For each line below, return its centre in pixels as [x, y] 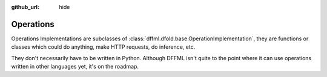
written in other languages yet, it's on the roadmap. [75, 67]
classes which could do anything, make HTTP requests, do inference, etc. [103, 47]
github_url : [25, 7]
